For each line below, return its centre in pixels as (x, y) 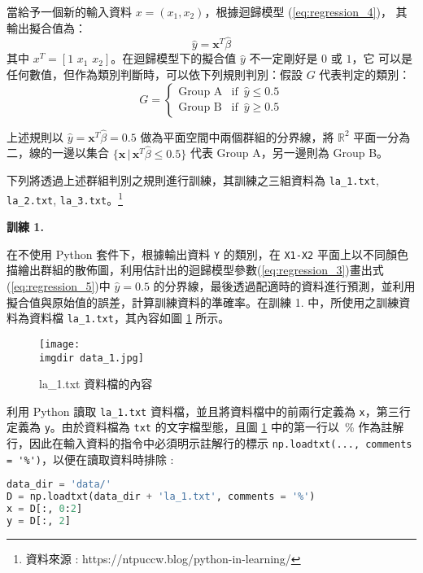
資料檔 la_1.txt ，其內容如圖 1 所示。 (129, 318)
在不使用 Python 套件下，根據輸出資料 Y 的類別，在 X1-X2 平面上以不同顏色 (207, 254)
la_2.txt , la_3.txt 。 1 (65, 198)
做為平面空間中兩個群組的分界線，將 (237, 136)
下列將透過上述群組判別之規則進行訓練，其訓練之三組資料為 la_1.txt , (193, 180)
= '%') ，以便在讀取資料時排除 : (90, 459)
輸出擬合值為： (46, 27)
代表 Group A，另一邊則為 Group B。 (289, 153)
